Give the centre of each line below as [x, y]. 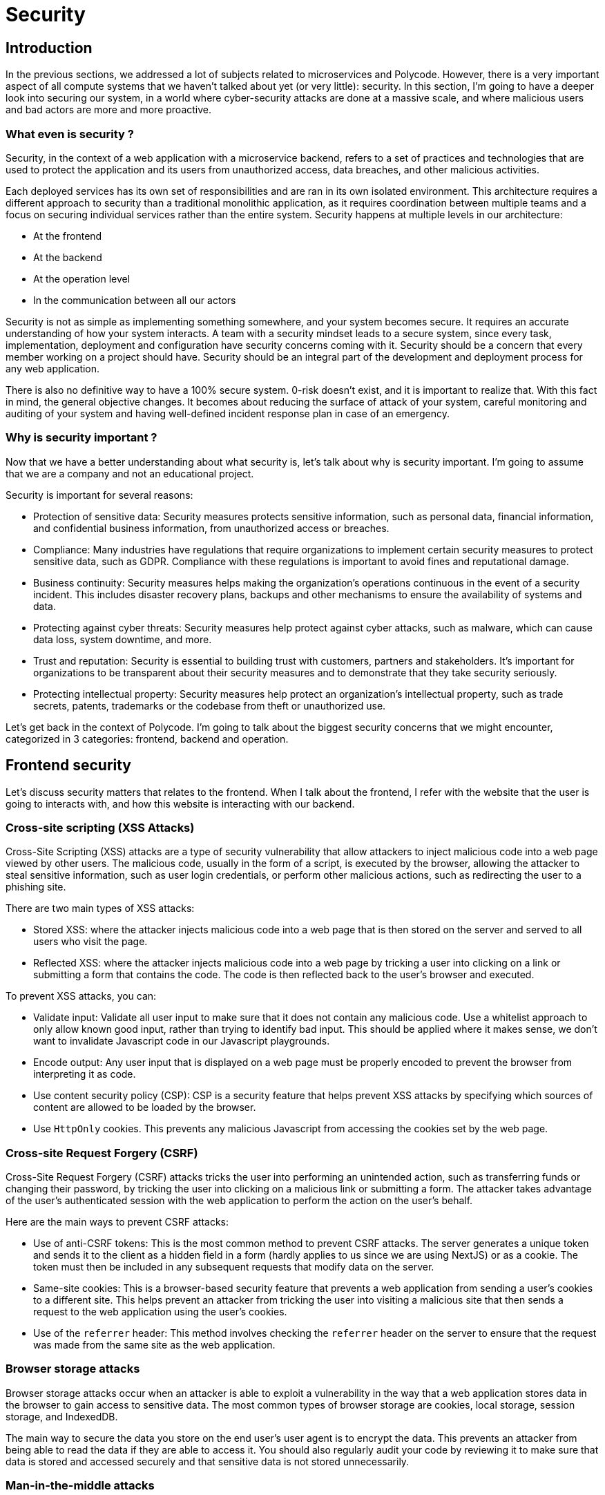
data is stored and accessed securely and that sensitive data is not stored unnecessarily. [208, 1461]
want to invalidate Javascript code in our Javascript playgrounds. [182, 1041]
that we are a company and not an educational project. [130, 473]
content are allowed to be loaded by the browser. [145, 1107]
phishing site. [36, 887]
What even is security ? [70, 134]
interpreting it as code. [85, 1074]
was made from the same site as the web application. [154, 1345]
